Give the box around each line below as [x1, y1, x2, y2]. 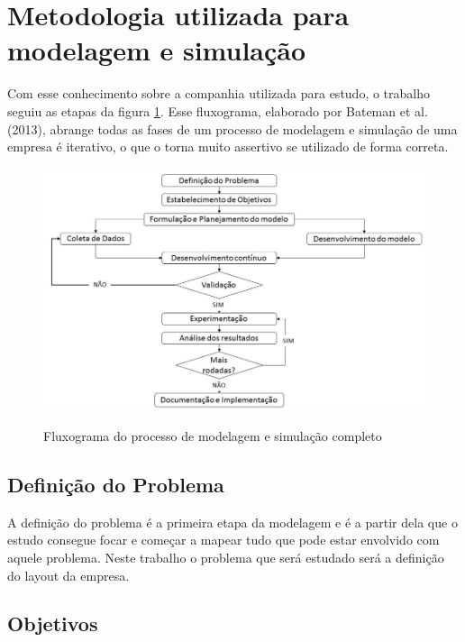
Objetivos [7, 610, 98, 637]
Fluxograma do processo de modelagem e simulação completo [43, 426, 382, 445]
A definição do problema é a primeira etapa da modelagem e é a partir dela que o [7, 512, 458, 531]
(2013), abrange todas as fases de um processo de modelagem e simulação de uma [7, 119, 458, 138]
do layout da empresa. [7, 565, 130, 584]
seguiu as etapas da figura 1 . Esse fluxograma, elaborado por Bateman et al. [7, 101, 428, 120]
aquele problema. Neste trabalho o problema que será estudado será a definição [7, 547, 444, 566]
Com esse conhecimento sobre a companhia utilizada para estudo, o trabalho [7, 84, 431, 103]
